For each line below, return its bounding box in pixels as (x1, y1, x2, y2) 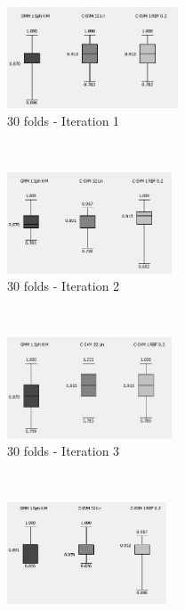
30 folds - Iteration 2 (7, 277, 120, 295)
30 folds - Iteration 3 (7, 442, 120, 460)
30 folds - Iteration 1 (7, 111, 120, 129)
